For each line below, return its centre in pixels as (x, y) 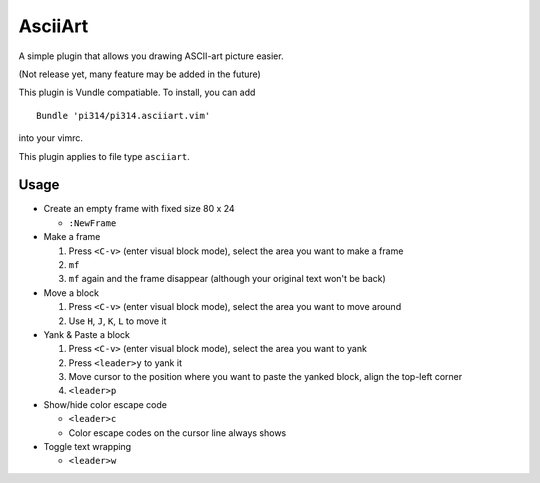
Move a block (71, 292)
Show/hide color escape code (105, 404)
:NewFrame (92, 223)
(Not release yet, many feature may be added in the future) (140, 74)
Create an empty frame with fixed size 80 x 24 (139, 209)
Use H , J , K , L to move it (117, 321)
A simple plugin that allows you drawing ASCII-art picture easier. (151, 56)
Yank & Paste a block (86, 334)
